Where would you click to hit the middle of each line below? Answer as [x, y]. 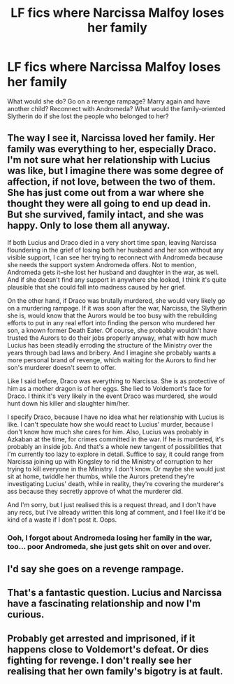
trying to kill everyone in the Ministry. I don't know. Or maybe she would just [116, 469]
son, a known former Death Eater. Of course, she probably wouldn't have [112, 330]
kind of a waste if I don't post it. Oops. [62, 520]
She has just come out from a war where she [106, 193]
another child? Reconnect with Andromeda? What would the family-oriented [116, 108]
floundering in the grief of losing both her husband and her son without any [116, 250]
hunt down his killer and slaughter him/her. [69, 403]
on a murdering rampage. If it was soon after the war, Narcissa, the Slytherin [117, 308]
